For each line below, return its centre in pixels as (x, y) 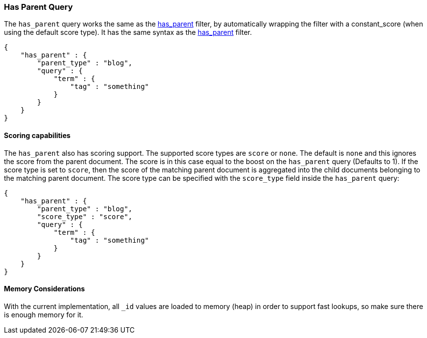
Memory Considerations (44, 289)
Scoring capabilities (37, 135)
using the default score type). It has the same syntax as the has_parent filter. (128, 32)
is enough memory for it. (44, 314)
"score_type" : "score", (85, 216)
